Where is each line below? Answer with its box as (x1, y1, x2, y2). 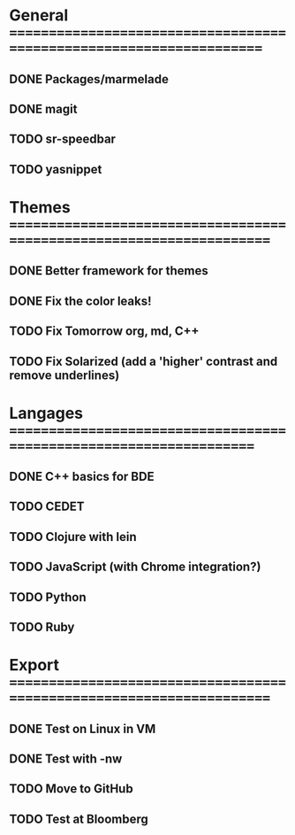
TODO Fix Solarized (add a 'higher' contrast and (9, 353, 278, 368)
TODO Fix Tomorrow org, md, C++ (9, 324, 200, 339)
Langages (9, 403, 84, 423)
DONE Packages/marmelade (9, 72, 170, 87)
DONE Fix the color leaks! (9, 293, 152, 308)
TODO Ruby (9, 620, 75, 635)
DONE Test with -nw (9, 752, 123, 766)
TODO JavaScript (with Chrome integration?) (9, 560, 261, 575)
